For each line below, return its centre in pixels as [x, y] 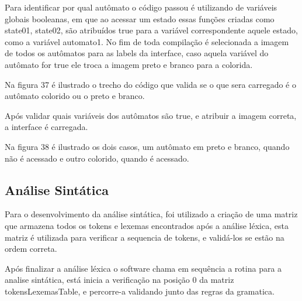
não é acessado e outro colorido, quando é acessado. [97, 158]
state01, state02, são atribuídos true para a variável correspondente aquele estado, [151, 30]
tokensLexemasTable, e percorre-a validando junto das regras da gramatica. [140, 291]
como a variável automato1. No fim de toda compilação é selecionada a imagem [147, 41]
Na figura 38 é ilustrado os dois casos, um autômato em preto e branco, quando [147, 146]
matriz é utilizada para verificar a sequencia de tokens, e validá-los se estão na [145, 237]
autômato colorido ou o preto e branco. [75, 96]
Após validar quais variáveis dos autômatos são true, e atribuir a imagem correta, [151, 115]
